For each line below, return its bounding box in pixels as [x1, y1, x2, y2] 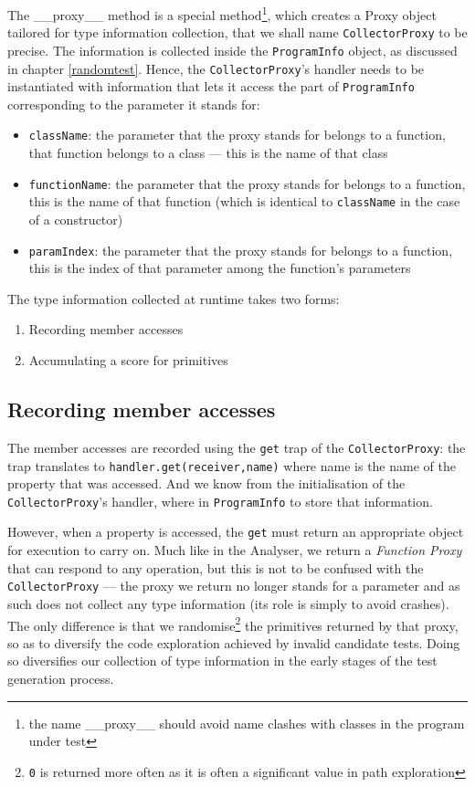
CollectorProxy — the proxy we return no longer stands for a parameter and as [7, 576, 460, 595]
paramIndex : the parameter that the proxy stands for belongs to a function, [28, 240, 453, 259]
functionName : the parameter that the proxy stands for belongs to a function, [28, 173, 466, 193]
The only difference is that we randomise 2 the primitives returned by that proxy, [7, 613, 459, 635]
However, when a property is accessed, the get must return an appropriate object [7, 522, 464, 541]
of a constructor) [28, 210, 123, 229]
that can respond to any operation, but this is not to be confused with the [7, 558, 424, 577]
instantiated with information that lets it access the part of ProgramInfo [7, 77, 415, 96]
